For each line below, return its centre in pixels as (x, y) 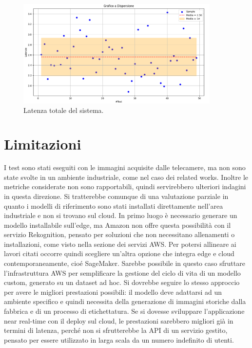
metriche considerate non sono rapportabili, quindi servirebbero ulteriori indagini (125, 186)
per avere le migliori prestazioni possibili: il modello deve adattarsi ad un (113, 292)
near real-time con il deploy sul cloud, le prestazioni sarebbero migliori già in (119, 320)
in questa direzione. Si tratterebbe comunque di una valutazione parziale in (116, 196)
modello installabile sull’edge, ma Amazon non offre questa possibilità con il (117, 225)
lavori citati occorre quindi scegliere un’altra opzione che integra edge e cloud (119, 253)
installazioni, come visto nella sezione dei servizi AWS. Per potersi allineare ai (120, 244)
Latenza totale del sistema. (64, 110)
